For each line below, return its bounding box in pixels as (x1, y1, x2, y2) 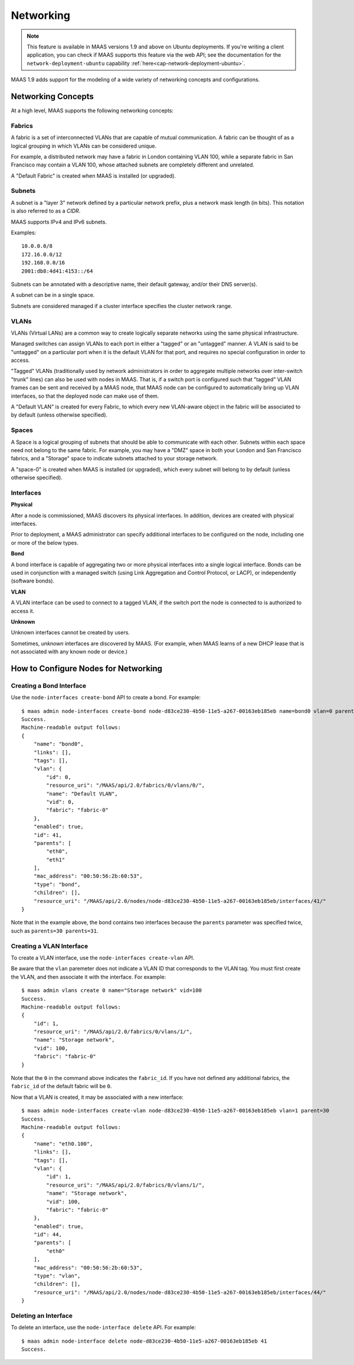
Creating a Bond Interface (11, 682, 87, 690)
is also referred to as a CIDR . (11, 207, 81, 215)
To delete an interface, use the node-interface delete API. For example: (11, 1324, 196, 1331)
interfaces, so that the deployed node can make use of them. (11, 392, 159, 400)
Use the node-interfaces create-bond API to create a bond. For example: (11, 694, 201, 701)
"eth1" (46, 856, 65, 863)
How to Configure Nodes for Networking (11, 663, 162, 673)
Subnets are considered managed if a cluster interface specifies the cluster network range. (11, 302, 232, 309)
